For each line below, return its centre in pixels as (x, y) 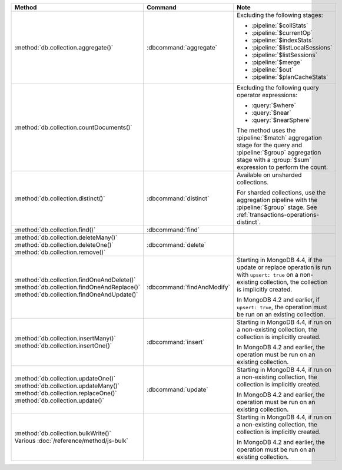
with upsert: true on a (267, 275)
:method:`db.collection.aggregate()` (64, 47)
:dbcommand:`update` (177, 390)
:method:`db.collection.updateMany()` (67, 386)
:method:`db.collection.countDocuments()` (73, 128)
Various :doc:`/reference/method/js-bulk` (72, 441)
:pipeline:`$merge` (277, 62)
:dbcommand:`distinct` (178, 198)
